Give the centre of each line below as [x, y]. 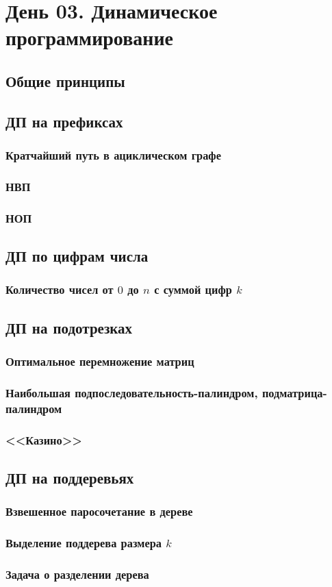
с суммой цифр [193, 289]
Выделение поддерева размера [84, 543]
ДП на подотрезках [69, 327]
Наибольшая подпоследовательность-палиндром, [132, 392]
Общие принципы [65, 80]
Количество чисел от [60, 289]
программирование [89, 37]
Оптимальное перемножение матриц [100, 361]
